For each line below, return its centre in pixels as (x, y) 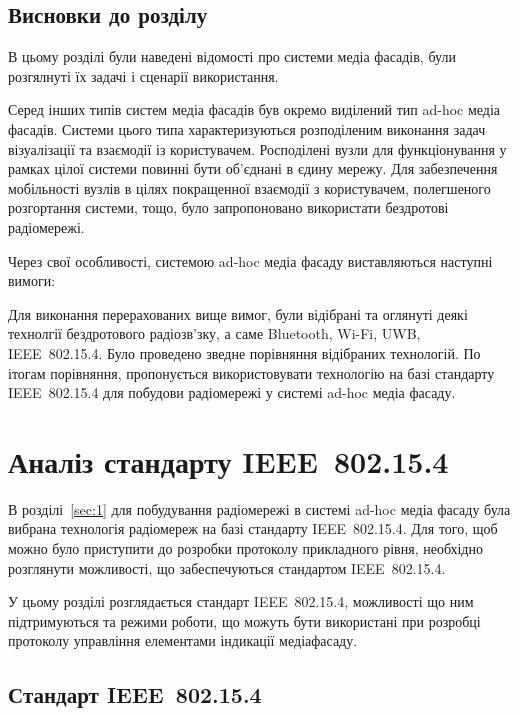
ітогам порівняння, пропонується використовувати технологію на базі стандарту (251, 372)
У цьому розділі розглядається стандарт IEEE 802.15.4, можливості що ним (241, 601)
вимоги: (32, 280)
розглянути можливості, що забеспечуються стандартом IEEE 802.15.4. (227, 567)
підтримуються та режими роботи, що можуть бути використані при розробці (244, 620)
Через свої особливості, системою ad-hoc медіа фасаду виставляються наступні (250, 260)
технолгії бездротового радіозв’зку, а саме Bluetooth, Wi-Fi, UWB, (214, 333)
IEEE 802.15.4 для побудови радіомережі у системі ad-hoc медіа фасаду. (232, 392)
